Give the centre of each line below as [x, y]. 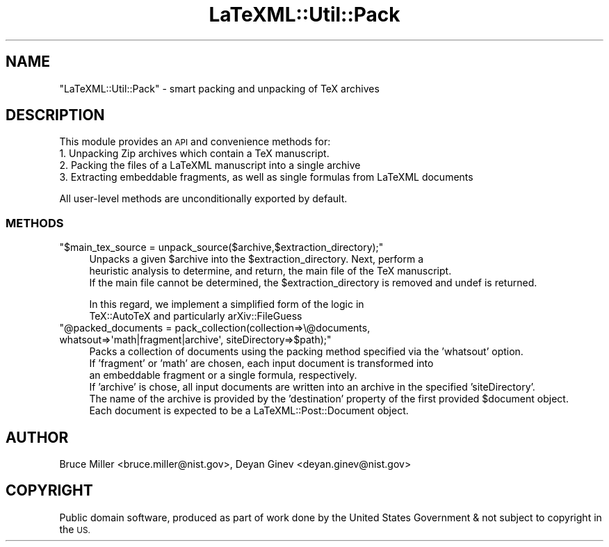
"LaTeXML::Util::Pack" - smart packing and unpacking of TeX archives [219, 88]
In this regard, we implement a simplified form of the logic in [227, 304]
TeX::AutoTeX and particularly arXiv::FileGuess [196, 316]
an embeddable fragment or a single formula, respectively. [223, 375]
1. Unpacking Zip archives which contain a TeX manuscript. [194, 154]
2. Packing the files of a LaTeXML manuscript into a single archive [210, 165]
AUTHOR [37, 437]
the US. [75, 529]
